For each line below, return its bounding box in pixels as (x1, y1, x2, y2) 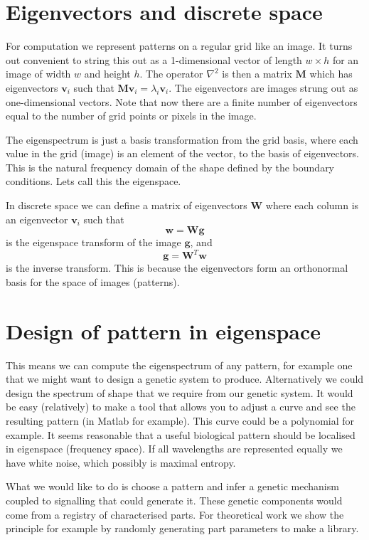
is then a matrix (222, 66, 292, 81)
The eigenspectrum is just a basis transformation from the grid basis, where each (6, 132, 358, 147)
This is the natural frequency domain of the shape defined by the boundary (6, 159, 335, 174)
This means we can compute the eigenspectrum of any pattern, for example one (6, 357, 353, 372)
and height (84, 66, 131, 81)
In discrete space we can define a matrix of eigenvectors (6, 198, 247, 213)
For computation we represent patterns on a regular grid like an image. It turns (6, 38, 353, 53)
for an (332, 52, 359, 67)
